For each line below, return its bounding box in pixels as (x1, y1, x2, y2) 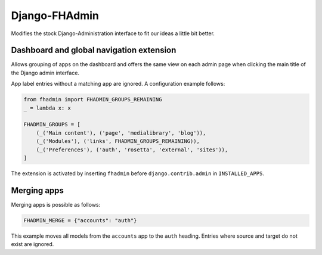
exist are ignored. (11, 241, 54, 248)
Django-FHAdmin (11, 9, 100, 22)
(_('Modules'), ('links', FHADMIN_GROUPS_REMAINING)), (36, 138, 200, 145)
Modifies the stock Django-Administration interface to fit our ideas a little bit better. (11, 30, 215, 37)
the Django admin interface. (11, 69, 80, 76)
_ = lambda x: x (23, 104, 72, 111)
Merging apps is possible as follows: (11, 201, 101, 208)
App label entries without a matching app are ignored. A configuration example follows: (11, 80, 225, 88)
